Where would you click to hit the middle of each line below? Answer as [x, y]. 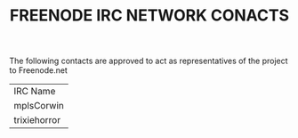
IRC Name [35, 92]
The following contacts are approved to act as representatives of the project [149, 61]
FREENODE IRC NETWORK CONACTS [149, 16]
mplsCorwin [39, 106]
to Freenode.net [39, 70]
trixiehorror [37, 120]
